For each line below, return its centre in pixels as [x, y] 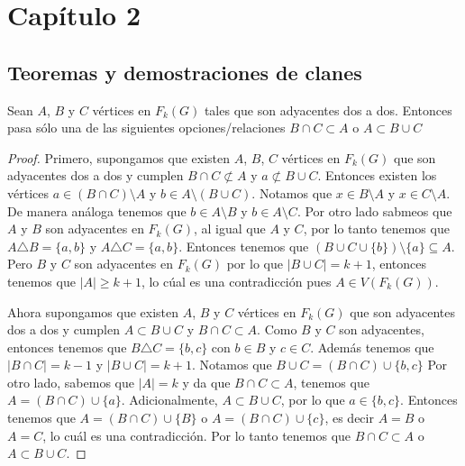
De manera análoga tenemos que [97, 210]
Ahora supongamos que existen [93, 311]
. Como [277, 329]
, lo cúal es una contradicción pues [236, 281]
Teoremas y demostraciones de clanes [185, 72]
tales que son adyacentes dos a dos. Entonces [328, 110]
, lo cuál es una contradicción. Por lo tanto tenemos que [197, 435]
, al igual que [229, 228]
